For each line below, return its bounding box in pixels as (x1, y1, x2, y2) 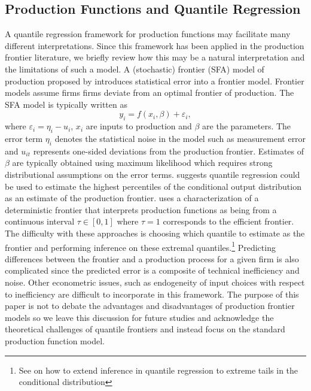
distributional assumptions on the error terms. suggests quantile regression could (5, 168, 300, 180)
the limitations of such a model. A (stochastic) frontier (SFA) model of (5, 62, 264, 75)
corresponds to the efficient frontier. (163, 215, 294, 228)
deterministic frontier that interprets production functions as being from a (5, 203, 277, 216)
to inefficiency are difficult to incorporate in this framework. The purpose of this (5, 287, 299, 300)
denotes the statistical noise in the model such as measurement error (54, 132, 306, 144)
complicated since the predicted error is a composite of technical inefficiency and (5, 264, 300, 277)
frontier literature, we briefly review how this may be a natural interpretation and (5, 51, 305, 63)
